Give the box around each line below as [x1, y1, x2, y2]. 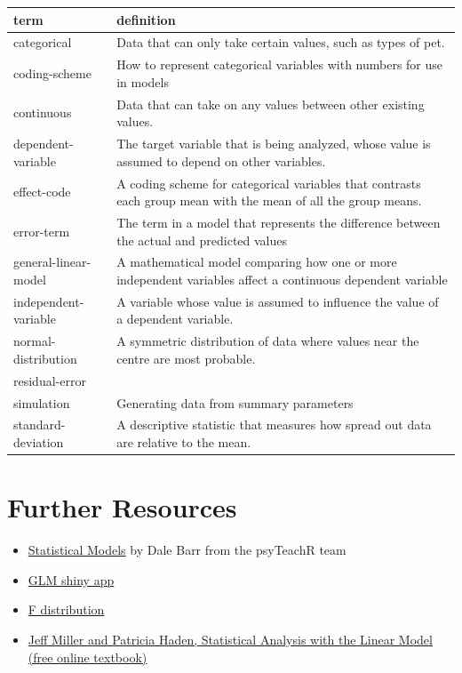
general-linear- [13, 252, 92, 271]
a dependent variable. [116, 309, 234, 328]
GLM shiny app [28, 570, 115, 589]
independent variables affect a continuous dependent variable [116, 269, 448, 288]
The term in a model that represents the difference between [116, 212, 441, 231]
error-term [13, 221, 70, 240]
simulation [13, 393, 70, 412]
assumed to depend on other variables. [116, 151, 326, 170]
